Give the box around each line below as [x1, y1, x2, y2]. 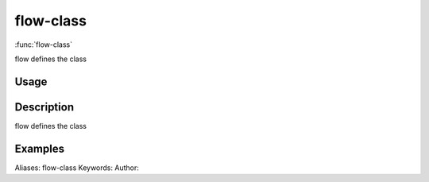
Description [14, 100, 75, 114]
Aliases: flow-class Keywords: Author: [14, 163, 139, 172]
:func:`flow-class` [14, 40, 73, 49]
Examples [14, 141, 65, 155]
